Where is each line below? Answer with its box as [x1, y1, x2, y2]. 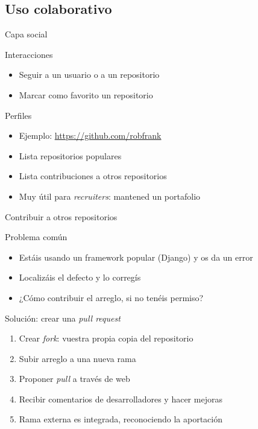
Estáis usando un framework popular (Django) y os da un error [19, 250, 253, 263]
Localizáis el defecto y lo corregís [19, 271, 141, 284]
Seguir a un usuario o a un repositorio [19, 68, 160, 81]
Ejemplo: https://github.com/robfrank [19, 129, 162, 142]
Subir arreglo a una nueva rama [19, 352, 136, 364]
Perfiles [5, 109, 32, 121]
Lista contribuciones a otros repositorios [19, 170, 167, 182]
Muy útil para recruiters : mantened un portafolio [19, 189, 201, 202]
